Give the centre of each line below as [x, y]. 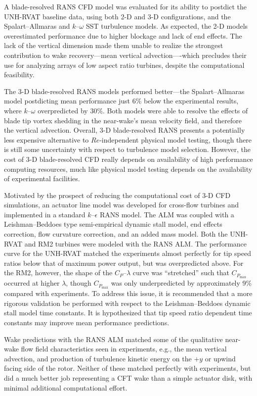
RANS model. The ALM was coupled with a [167, 214]
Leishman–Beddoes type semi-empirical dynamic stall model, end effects [113, 224]
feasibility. [19, 74]
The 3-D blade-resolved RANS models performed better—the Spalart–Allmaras [124, 91]
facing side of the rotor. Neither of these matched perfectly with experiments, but [128, 368]
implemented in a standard [45, 214]
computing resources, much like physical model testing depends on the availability [128, 169]
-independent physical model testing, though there [176, 139]
